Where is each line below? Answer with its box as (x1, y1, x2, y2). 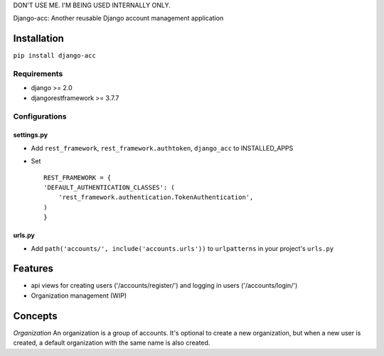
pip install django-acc (13, 52, 96, 60)
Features (13, 263, 53, 275)
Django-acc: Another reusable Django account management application (13, 14, 224, 23)
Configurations (13, 111, 67, 121)
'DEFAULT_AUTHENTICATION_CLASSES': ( (43, 183, 176, 191)
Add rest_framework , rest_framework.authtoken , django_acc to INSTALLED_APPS (31, 144, 294, 152)
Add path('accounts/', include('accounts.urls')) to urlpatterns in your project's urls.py (31, 244, 334, 252)
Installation (13, 33, 64, 45)
